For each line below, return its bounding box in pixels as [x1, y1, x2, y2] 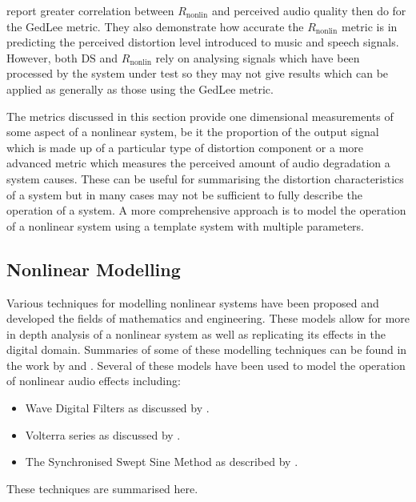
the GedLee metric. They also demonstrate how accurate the [6, 18, 304, 34]
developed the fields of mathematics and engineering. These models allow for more [6, 310, 410, 327]
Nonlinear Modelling [6, 256, 181, 281]
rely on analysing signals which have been [155, 49, 360, 66]
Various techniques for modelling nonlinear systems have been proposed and [6, 294, 379, 311]
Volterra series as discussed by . [25, 426, 181, 443]
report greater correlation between [6, 2, 174, 18]
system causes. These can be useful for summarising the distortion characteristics [6, 170, 404, 187]
